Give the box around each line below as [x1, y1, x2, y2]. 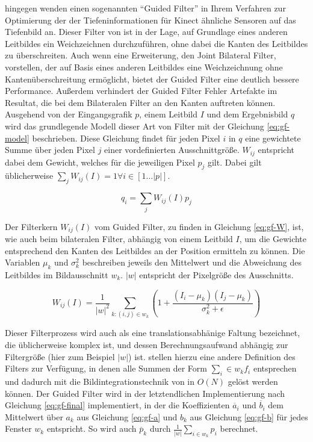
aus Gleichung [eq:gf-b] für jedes [190, 410, 308, 423]
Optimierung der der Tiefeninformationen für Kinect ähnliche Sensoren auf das [5, 13, 296, 26]
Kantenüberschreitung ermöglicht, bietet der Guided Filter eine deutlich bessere [5, 72, 299, 85]
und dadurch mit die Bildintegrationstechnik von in [5, 375, 195, 387]
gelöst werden [228, 375, 278, 387]
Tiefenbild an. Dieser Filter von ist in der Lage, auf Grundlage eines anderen [5, 25, 288, 38]
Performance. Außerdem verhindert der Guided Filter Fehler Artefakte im [5, 84, 277, 97]
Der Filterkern [5, 220, 58, 232]
